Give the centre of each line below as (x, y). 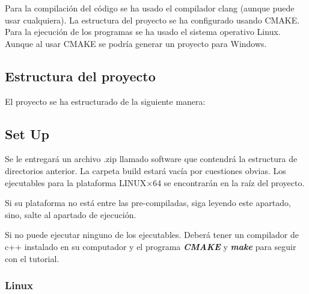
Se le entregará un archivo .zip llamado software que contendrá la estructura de (151, 159)
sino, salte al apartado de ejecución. (71, 214)
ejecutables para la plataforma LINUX (76, 182)
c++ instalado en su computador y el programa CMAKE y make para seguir (151, 246)
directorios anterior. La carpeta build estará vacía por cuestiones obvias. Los (145, 170)
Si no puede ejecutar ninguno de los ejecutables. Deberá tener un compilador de (152, 235)
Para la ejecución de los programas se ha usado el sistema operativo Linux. (143, 32)
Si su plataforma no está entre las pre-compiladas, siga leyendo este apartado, (148, 203)
